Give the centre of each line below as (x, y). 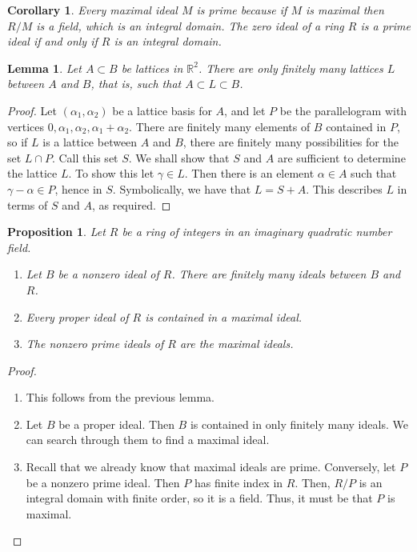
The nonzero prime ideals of (95, 344)
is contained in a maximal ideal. (224, 316)
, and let (245, 110)
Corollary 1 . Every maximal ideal (92, 10)
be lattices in (152, 68)
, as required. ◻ (131, 204)
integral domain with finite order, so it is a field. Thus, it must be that (199, 498)
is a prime (385, 25)
